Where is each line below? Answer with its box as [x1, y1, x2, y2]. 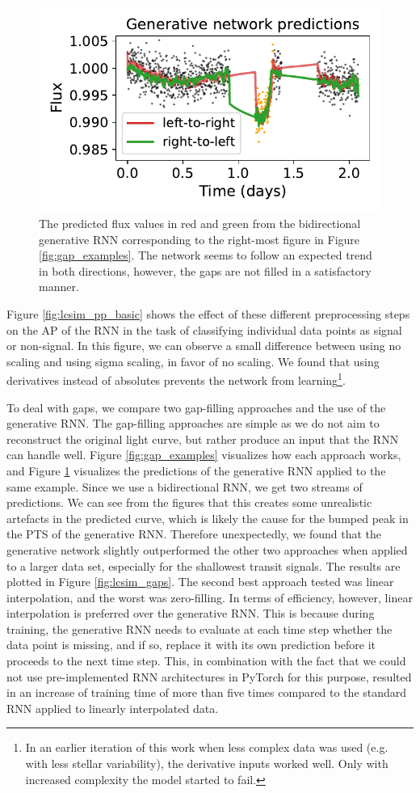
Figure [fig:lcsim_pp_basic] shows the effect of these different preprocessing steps [6, 305, 410, 322]
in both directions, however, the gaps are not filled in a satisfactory [39, 262, 372, 279]
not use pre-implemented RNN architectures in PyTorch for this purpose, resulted [6, 668, 412, 685]
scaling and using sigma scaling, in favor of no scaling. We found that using [6, 352, 380, 369]
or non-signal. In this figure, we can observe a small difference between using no [6, 337, 401, 354]
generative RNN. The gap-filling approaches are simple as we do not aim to [6, 415, 380, 432]
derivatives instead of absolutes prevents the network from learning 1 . [6, 369, 346, 388]
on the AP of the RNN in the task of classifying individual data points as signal [6, 321, 402, 338]
